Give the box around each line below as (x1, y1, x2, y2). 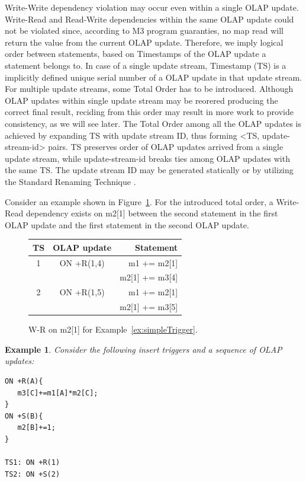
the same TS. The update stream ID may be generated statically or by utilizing (5, 164, 294, 176)
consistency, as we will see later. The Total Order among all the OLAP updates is (5, 117, 302, 129)
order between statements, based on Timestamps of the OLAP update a (5, 47, 266, 60)
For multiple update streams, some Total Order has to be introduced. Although (5, 82, 294, 95)
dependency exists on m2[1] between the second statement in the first (25, 207, 278, 219)
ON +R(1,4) (59, 256, 105, 269)
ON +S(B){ (5, 411, 43, 420)
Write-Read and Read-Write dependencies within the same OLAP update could (5, 12, 294, 25)
